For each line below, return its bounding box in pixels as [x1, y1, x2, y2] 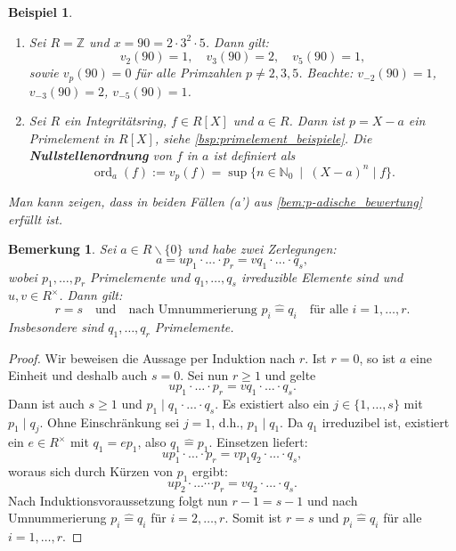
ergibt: [192, 461, 228, 480]
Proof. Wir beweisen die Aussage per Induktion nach [8, 348, 296, 367]
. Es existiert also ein [215, 393, 330, 412]
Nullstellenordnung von [28, 146, 172, 165]
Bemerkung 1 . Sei [8, 239, 117, 258]
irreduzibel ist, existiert [322, 412, 450, 431]
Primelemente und [90, 267, 191, 286]
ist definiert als [213, 146, 296, 165]
